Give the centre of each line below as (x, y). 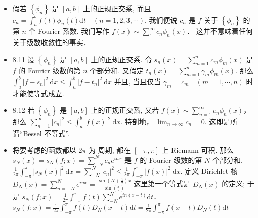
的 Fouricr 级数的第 (50, 70)
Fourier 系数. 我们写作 (74, 31)
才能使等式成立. (38, 93)
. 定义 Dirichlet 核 (209, 171)
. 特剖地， (137, 121)
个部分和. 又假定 (117, 70)
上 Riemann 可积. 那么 (198, 150)
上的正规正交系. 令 (121, 59)
